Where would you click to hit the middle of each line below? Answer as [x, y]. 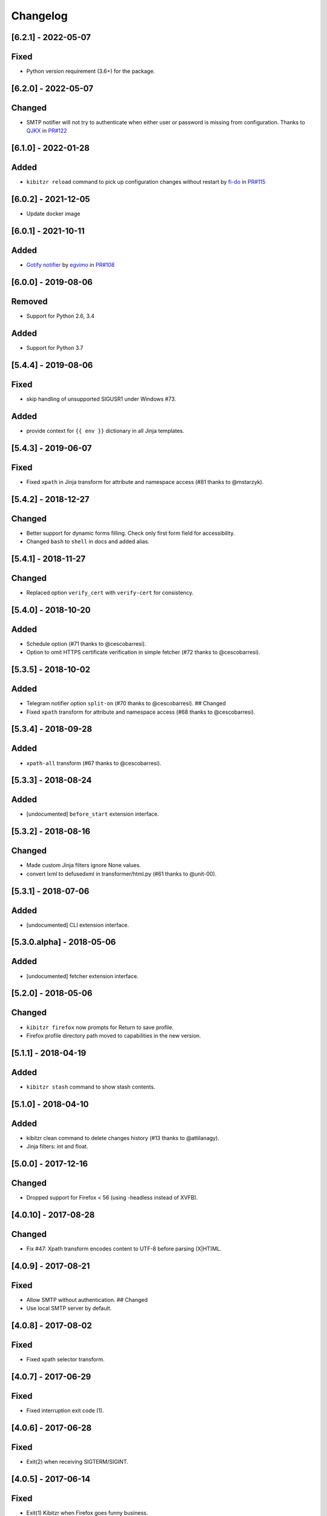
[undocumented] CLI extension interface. [78, 925]
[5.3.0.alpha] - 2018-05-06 [64, 942]
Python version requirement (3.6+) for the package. [91, 71]
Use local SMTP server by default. [69, 1308]
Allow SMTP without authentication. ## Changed [87, 1300]
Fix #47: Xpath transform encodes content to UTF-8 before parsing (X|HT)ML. [124, 1249]
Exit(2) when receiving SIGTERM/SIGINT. [77, 1462]
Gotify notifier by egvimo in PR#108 [71, 265]
